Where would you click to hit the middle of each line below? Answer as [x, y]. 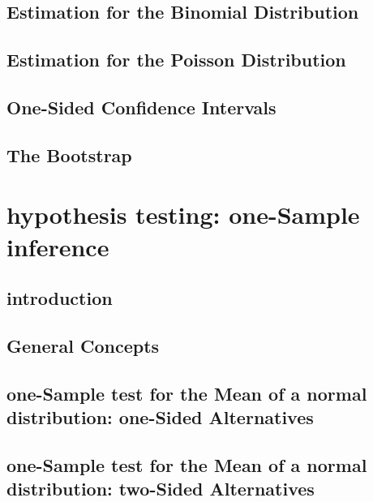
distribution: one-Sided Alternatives [160, 417]
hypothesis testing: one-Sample [183, 215]
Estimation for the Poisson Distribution [176, 60]
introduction [60, 298]
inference [58, 246]
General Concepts [83, 345]
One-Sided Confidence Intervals [141, 107]
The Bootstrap [69, 154]
